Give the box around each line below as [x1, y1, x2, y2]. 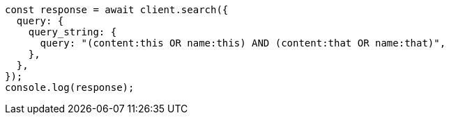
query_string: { [28, 26, 117, 37]
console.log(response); [5, 82, 135, 93]
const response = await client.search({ [5, 4, 229, 15]
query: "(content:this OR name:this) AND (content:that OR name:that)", [40, 37, 446, 49]
